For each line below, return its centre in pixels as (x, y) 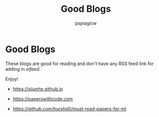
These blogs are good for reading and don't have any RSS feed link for (80, 63)
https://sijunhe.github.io (38, 89)
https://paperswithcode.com (43, 99)
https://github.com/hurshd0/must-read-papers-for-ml (69, 109)
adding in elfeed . (23, 69)
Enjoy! (12, 79)
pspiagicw (86, 23)
